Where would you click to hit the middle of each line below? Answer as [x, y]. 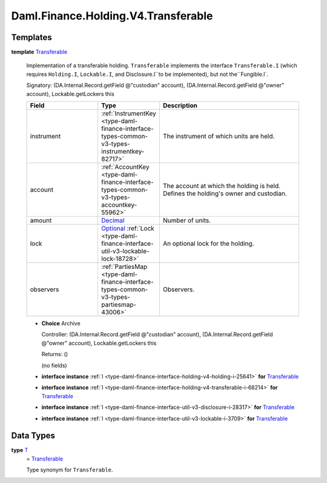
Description [180, 106]
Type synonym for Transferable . [70, 470]
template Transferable [39, 52]
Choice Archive [61, 323]
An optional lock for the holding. [208, 244]
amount [41, 220]
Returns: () [55, 354]
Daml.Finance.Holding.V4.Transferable [112, 16]
